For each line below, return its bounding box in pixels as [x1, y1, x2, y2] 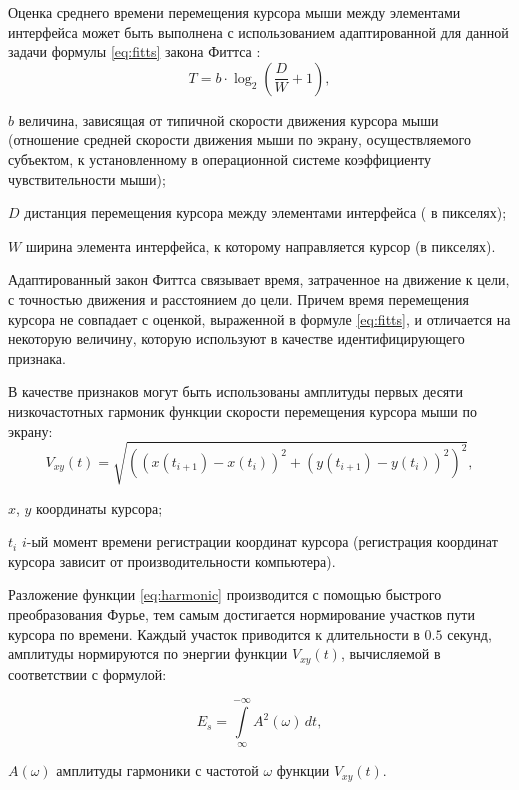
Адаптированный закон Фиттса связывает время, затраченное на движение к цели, [8, 269, 510, 290]
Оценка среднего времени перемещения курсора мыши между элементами [8, 2, 461, 22]
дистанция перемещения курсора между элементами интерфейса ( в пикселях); [24, 202, 507, 223]
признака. [8, 347, 66, 368]
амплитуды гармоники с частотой [56, 760, 259, 781]
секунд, [447, 623, 492, 644]
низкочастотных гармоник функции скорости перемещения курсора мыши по [8, 400, 477, 421]
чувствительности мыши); [8, 168, 166, 189]
